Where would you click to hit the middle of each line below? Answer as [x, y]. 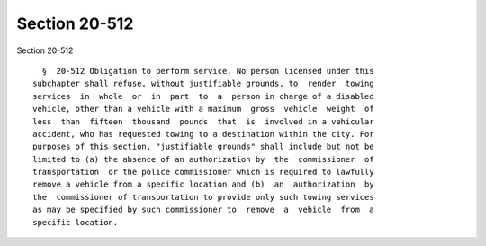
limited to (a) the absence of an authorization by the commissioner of [203, 159]
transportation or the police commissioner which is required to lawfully [203, 172]
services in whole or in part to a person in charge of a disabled [203, 96]
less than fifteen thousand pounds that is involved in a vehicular [203, 121]
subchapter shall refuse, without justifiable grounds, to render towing [203, 84]
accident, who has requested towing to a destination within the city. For [203, 134]
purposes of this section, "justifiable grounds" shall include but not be [203, 147]
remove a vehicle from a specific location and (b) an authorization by [203, 184]
